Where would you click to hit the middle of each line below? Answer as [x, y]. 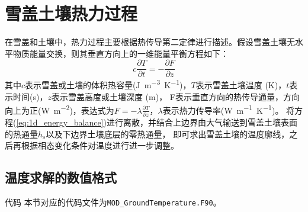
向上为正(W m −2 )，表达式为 [60, 109]
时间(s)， [30, 96]
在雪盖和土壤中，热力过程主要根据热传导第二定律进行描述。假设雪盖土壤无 [150, 42]
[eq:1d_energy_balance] [60, 122]
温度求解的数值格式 [61, 177]
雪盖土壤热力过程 [71, 13]
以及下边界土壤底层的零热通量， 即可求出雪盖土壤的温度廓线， [168, 134]
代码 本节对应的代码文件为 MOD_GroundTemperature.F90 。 [113, 202]
